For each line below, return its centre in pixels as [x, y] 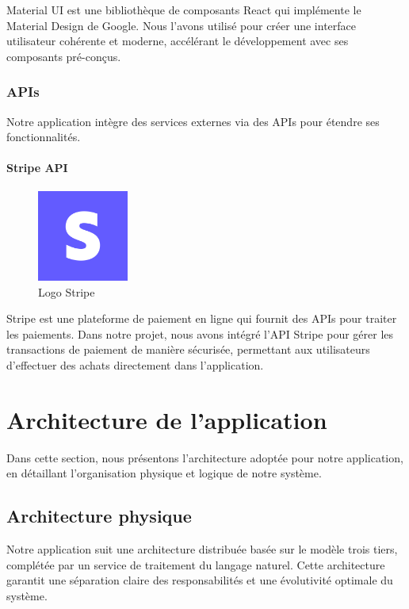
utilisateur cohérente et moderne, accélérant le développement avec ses [178, 41]
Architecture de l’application [167, 419]
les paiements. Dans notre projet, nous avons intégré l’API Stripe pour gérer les [200, 333]
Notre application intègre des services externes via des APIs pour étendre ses [193, 121]
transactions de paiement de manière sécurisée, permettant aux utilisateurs [188, 349]
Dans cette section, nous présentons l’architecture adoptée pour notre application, [205, 457]
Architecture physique [99, 516]
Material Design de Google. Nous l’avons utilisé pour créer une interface [182, 25]
